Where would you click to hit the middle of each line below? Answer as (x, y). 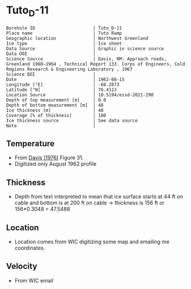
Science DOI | (51, 74)
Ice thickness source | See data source (72, 120)
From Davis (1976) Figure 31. (49, 158)
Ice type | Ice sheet (64, 43)
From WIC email (34, 280)
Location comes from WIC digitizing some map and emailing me (92, 241)
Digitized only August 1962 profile (56, 164)
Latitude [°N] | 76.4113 (61, 90)
